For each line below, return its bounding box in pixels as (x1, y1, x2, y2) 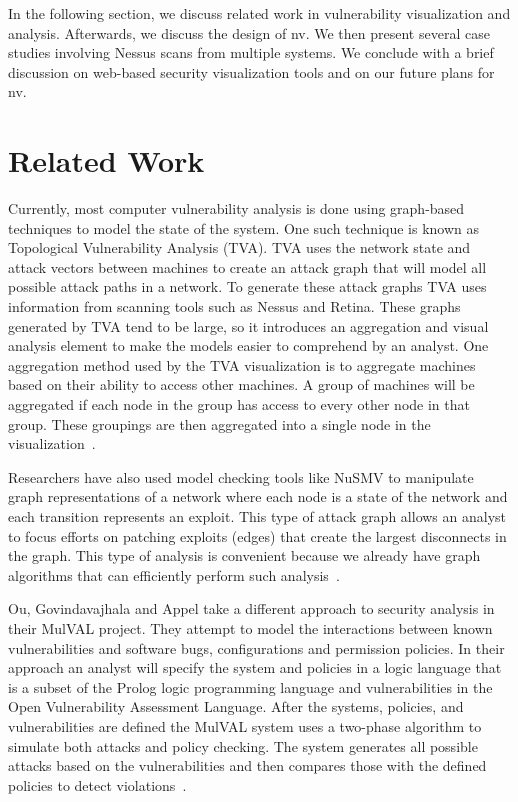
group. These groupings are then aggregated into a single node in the (8, 413, 431, 434)
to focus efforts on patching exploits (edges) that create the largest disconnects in (8, 525, 507, 546)
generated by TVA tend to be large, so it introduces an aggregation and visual (8, 315, 489, 336)
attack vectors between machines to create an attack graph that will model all (8, 256, 487, 277)
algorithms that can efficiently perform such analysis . (8, 564, 340, 585)
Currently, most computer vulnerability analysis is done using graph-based (8, 198, 465, 219)
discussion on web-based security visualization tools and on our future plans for (8, 61, 495, 82)
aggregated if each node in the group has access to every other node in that (8, 394, 470, 415)
